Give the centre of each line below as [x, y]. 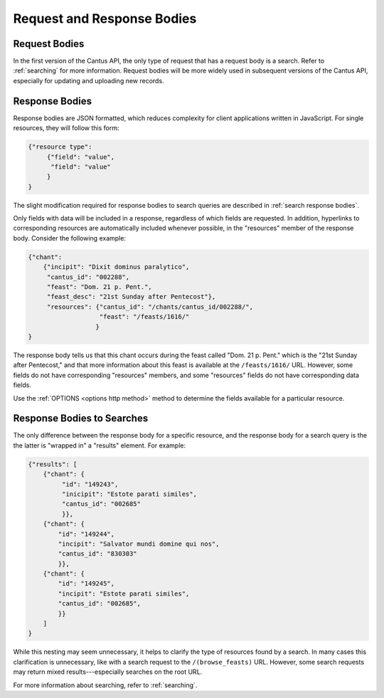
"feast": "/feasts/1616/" [144, 317]
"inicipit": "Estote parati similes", [129, 494]
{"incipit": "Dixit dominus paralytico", [116, 267]
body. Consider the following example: [69, 238]
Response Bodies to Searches [81, 419]
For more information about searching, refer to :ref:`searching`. [105, 685]
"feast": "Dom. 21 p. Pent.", [99, 287]
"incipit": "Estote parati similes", [124, 593]
